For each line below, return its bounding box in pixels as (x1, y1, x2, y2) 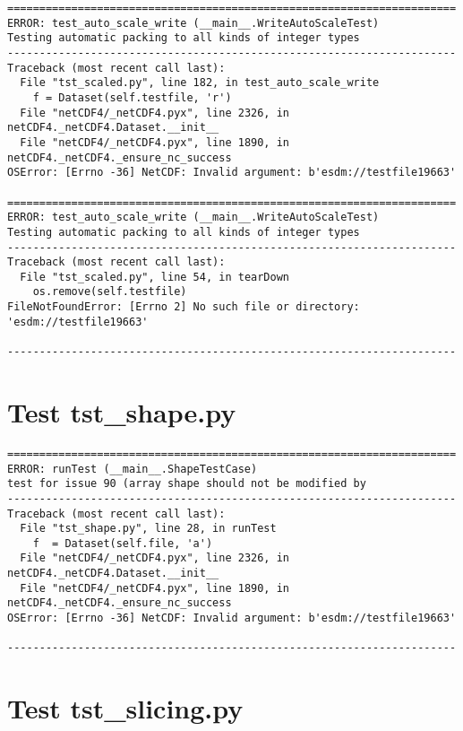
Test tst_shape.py (7, 393, 236, 430)
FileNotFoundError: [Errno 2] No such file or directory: (7, 300, 360, 314)
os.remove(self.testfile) (32, 285, 187, 299)
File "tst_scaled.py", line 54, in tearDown (20, 270, 289, 283)
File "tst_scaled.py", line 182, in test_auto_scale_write (20, 76, 380, 90)
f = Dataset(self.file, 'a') (32, 536, 213, 550)
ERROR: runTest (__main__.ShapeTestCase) (7, 462, 258, 475)
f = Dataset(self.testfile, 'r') (32, 91, 232, 104)
